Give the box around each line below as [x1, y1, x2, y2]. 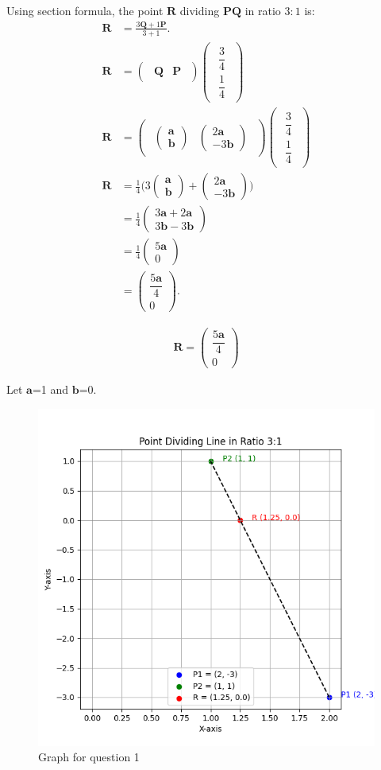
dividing [179, 2, 220, 18]
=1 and [32, 380, 69, 397]
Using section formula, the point [6, 2, 164, 18]
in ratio [244, 2, 281, 18]
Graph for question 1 [38, 749, 140, 765]
